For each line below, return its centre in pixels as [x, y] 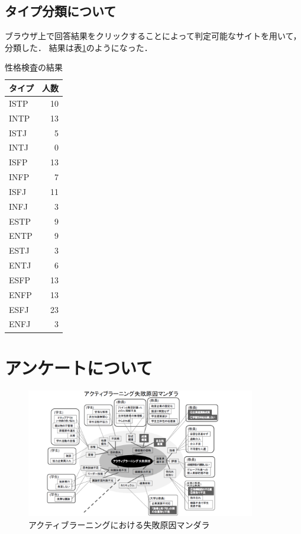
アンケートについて [79, 367]
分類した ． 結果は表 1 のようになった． [79, 47]
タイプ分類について [61, 11]
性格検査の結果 [34, 67]
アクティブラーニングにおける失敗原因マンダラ [119, 524]
